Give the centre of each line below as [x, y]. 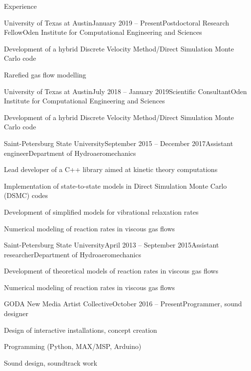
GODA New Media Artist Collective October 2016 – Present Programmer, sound [123, 304]
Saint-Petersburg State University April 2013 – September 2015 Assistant [112, 245]
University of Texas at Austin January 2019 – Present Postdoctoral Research [117, 22]
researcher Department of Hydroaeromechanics [73, 254]
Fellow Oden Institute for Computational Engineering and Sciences [103, 32]
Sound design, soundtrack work [51, 362]
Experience [21, 6]
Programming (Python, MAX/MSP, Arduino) [73, 346]
